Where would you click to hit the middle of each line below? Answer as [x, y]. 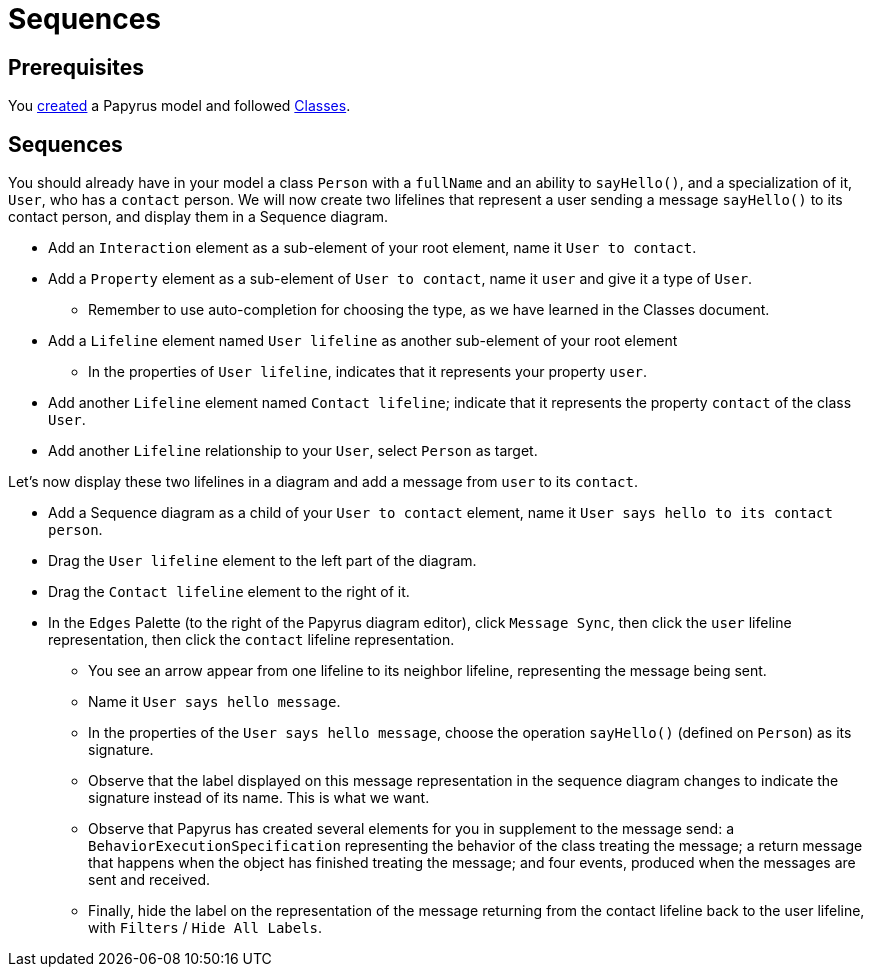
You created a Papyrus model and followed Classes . [179, 106]
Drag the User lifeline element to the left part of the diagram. [262, 561]
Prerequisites [76, 67]
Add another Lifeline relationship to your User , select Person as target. [293, 451]
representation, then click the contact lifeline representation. [251, 640]
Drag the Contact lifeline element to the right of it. [229, 592]
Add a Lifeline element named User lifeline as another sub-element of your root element [363, 341]
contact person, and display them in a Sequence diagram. [198, 217]
